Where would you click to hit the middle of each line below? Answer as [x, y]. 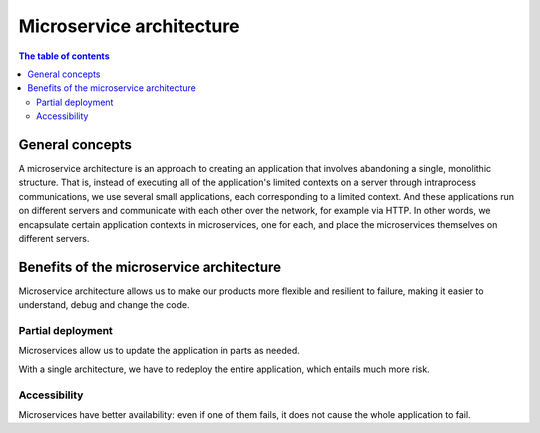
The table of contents [64, 56]
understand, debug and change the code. [104, 305]
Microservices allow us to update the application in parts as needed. [159, 351]
